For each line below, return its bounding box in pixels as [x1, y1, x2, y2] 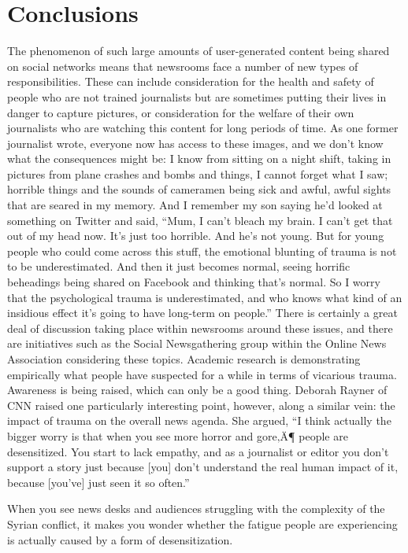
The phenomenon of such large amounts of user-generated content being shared [7, 42, 390, 59]
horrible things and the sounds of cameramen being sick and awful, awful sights [7, 181, 391, 197]
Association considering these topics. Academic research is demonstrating [7, 351, 361, 367]
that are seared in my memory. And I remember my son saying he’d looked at [7, 197, 383, 213]
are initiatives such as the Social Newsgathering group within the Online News [7, 335, 387, 352]
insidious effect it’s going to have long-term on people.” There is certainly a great [7, 304, 398, 321]
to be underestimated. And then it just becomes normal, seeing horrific [7, 258, 351, 275]
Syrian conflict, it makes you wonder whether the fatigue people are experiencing [7, 515, 398, 532]
